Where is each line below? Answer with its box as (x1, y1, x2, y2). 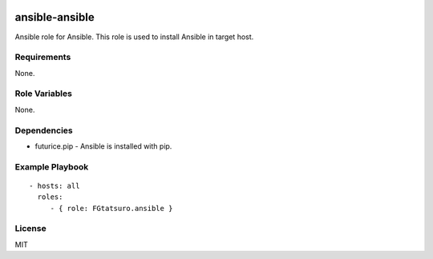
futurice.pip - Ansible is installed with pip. (34, 141, 172, 151)
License (14, 223, 47, 234)
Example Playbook (14, 161, 89, 172)
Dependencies (14, 125, 74, 136)
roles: (37, 193, 63, 201)
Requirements (14, 52, 71, 63)
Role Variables (14, 88, 72, 99)
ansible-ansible (14, 10, 95, 24)
